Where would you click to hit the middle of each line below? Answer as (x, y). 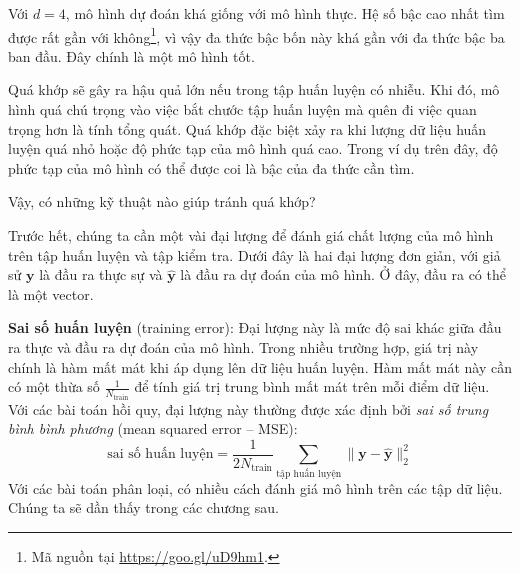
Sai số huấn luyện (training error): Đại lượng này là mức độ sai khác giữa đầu (255, 327)
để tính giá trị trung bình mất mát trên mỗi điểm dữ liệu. (312, 386)
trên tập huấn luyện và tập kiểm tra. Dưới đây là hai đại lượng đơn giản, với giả (254, 254)
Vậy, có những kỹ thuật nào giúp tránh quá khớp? (162, 201)
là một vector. (51, 293)
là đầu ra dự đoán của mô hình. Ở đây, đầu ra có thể (343, 274)
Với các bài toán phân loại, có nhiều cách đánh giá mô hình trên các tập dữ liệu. (255, 487)
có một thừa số (54, 386)
